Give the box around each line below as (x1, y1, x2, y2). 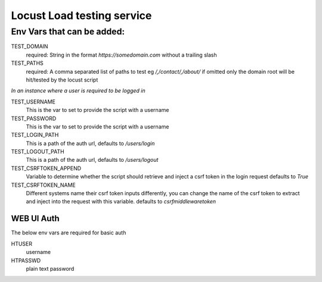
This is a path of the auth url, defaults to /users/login (26, 140, 155, 147)
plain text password (26, 265, 75, 272)
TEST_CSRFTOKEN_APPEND (11, 164, 82, 172)
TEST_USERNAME (11, 98, 56, 105)
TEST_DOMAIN (11, 43, 48, 50)
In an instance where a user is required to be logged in (11, 87, 145, 95)
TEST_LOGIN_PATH (11, 131, 59, 139)
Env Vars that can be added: (11, 26, 125, 37)
